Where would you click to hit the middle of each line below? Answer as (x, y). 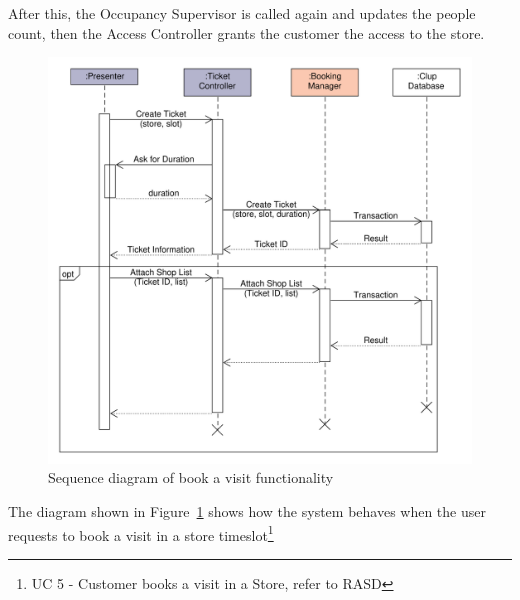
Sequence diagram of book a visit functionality (191, 477)
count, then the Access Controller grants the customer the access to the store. (246, 32)
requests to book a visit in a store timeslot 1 (141, 533)
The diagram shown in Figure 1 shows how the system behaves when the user (247, 510)
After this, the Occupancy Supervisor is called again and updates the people (242, 13)
